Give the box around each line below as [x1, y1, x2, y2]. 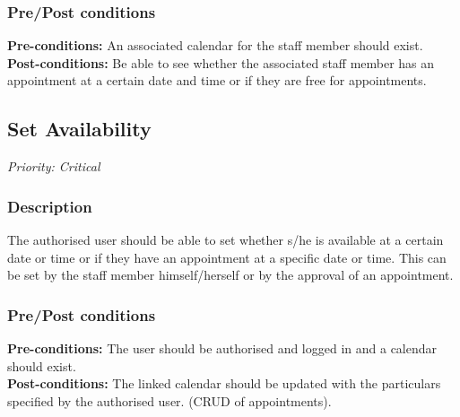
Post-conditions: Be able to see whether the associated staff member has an [7, 53, 435, 72]
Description [7, 195, 92, 217]
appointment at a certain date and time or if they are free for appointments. [7, 71, 427, 90]
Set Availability [7, 115, 152, 143]
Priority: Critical [7, 157, 100, 176]
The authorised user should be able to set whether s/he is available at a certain [7, 230, 444, 249]
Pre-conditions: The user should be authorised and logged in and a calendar [7, 339, 438, 358]
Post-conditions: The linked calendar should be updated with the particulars [7, 374, 441, 393]
